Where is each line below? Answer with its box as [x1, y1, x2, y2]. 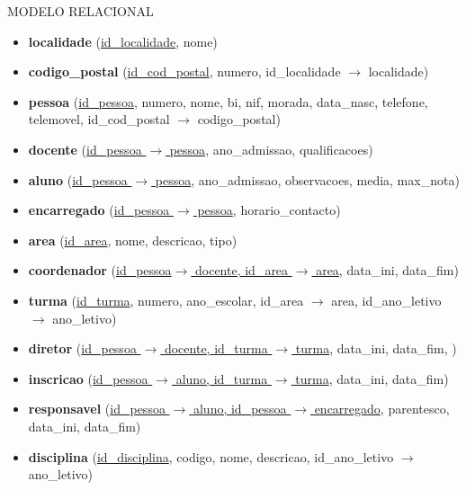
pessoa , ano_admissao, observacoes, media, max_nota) [155, 170, 460, 189]
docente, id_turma [164, 339, 268, 358]
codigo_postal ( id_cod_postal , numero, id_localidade [28, 62, 341, 81]
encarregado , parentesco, [314, 399, 450, 418]
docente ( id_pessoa [28, 139, 142, 158]
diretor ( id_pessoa [28, 339, 137, 358]
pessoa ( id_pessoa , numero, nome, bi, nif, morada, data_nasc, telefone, [28, 92, 428, 111]
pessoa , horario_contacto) [197, 200, 341, 219]
